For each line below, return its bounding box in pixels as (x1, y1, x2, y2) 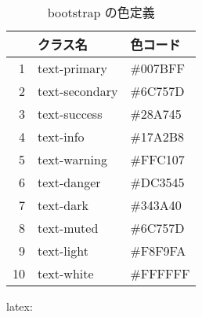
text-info (38, 127, 85, 146)
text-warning (38, 150, 107, 168)
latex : (6, 298, 33, 314)
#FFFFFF (130, 264, 190, 282)
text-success (38, 105, 103, 123)
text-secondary (38, 82, 118, 100)
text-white (38, 264, 94, 282)
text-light (38, 241, 88, 260)
